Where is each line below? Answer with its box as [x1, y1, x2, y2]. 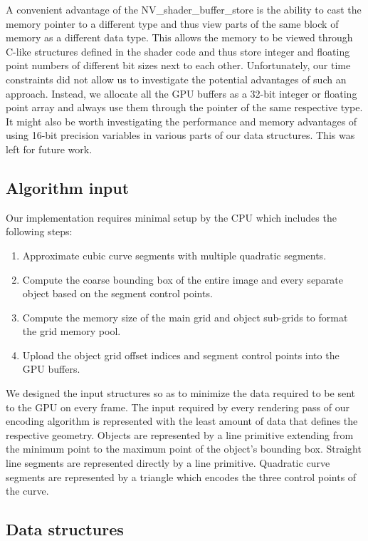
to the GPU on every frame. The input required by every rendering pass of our [6, 399, 349, 414]
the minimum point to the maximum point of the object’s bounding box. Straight [6, 441, 362, 456]
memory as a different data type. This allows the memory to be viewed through [6, 30, 353, 45]
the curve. [6, 483, 49, 498]
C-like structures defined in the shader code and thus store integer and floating [6, 43, 350, 58]
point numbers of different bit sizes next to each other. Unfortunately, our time [6, 58, 351, 73]
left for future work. [6, 141, 93, 156]
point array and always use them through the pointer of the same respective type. [6, 100, 363, 115]
